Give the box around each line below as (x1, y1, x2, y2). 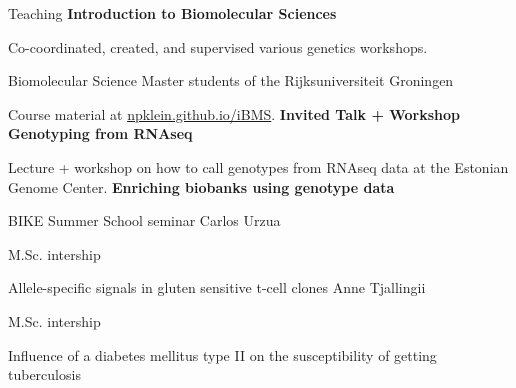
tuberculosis (8, 364, 81, 385)
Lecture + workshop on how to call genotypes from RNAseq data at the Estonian (8, 156, 509, 177)
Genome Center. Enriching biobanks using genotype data (8, 176, 395, 197)
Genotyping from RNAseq (8, 123, 193, 144)
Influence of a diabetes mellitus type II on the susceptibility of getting (8, 344, 437, 365)
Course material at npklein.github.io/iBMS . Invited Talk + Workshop (8, 103, 461, 124)
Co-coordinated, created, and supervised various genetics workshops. (8, 36, 428, 57)
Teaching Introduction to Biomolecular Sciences (8, 3, 337, 23)
